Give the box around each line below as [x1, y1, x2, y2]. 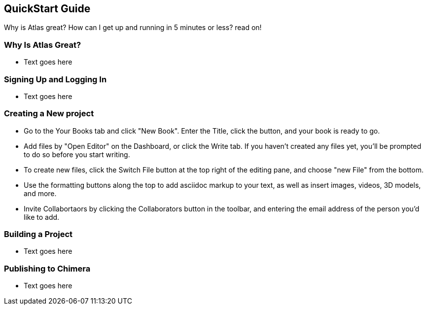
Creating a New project [4, 108, 94, 119]
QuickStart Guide [4, 2, 91, 15]
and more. [24, 189, 57, 198]
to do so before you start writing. [24, 150, 130, 159]
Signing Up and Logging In [4, 74, 107, 84]
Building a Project [4, 229, 73, 240]
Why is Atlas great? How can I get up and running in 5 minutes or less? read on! [4, 23, 262, 32]
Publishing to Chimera [4, 263, 91, 274]
